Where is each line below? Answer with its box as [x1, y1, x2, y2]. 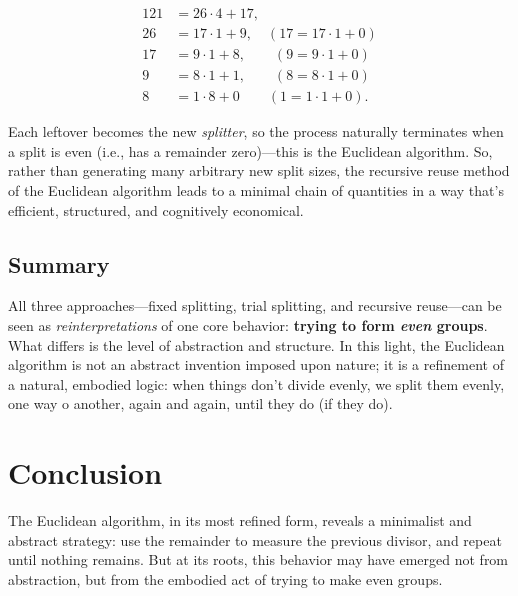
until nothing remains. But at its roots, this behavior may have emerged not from [8, 549, 509, 570]
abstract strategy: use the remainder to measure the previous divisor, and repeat [8, 529, 502, 550]
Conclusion [8, 452, 163, 493]
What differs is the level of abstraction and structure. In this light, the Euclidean [8, 334, 505, 355]
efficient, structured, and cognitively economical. [8, 199, 304, 220]
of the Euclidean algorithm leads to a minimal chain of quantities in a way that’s [8, 179, 504, 200]
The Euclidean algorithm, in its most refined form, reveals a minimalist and [8, 510, 472, 531]
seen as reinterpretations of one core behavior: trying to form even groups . [8, 314, 488, 335]
